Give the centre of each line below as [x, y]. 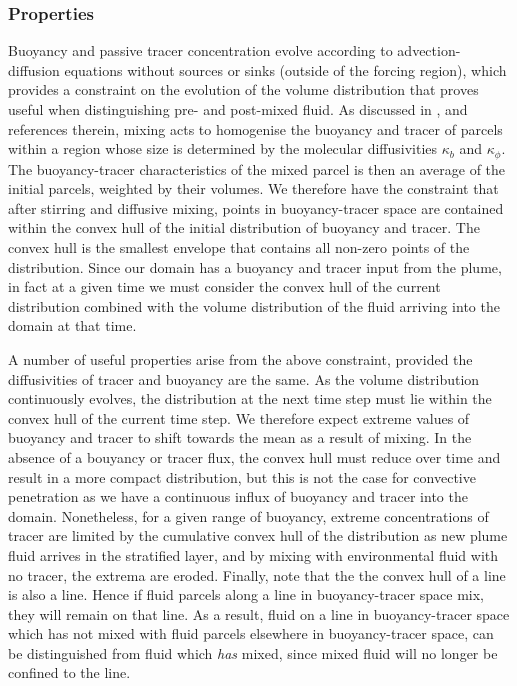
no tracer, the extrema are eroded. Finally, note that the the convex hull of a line [257, 574]
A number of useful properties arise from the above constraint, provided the [240, 358]
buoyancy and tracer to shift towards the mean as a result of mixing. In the [240, 437]
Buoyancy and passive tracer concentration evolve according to [200, 50]
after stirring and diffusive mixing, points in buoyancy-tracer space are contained [256, 207]
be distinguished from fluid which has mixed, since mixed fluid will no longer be [253, 652]
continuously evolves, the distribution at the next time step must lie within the [250, 398]
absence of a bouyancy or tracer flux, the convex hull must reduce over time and [254, 456]
